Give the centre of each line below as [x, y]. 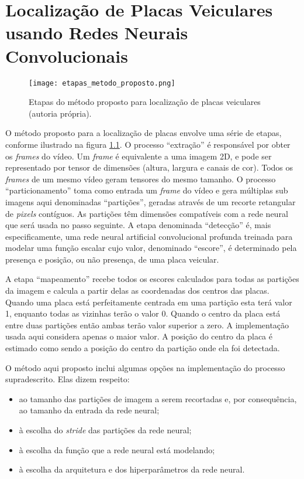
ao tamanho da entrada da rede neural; [89, 410]
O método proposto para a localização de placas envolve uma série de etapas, [144, 133]
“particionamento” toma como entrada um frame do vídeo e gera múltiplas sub [147, 190]
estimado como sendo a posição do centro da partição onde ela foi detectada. [143, 348]
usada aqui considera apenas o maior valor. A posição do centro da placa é [139, 336]
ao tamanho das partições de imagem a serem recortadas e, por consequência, [158, 398]
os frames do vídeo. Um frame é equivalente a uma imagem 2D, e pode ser [139, 156]
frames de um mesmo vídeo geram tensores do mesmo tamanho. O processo [141, 179]
